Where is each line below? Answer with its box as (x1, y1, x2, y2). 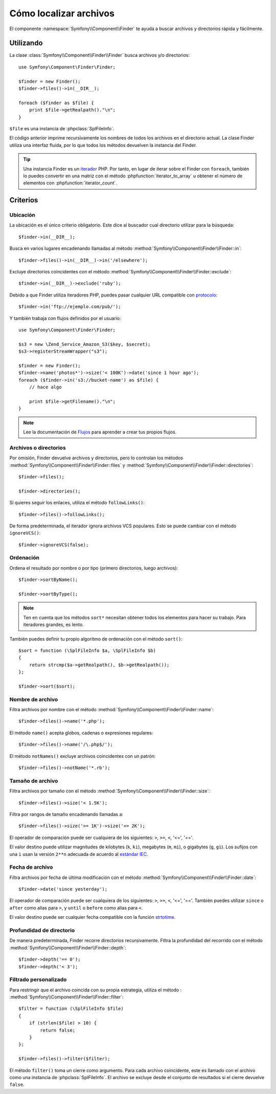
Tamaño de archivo (9, 777, 58, 784)
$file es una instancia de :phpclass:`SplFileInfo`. (9, 125, 114, 131)
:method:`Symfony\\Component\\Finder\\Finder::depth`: (9, 944, 126, 950)
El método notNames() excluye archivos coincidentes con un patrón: (9, 753, 156, 759)
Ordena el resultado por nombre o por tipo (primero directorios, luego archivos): (9, 565, 178, 571)
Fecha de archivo (9, 864, 53, 871)
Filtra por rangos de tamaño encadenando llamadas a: (9, 811, 124, 817)
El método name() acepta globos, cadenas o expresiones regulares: (9, 730, 153, 736)
